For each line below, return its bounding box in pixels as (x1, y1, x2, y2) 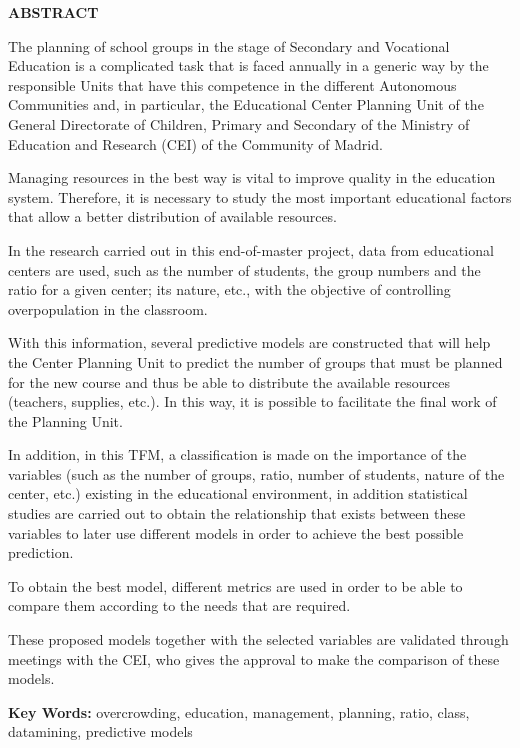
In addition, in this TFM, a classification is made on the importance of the (8, 444, 467, 465)
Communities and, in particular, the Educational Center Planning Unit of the (8, 94, 484, 115)
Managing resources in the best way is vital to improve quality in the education (8, 167, 496, 188)
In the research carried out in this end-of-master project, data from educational (8, 239, 494, 260)
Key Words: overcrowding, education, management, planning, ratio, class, (8, 701, 470, 722)
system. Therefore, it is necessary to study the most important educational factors (8, 186, 512, 207)
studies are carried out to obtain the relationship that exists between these (8, 503, 466, 524)
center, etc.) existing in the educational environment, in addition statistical (8, 483, 468, 504)
